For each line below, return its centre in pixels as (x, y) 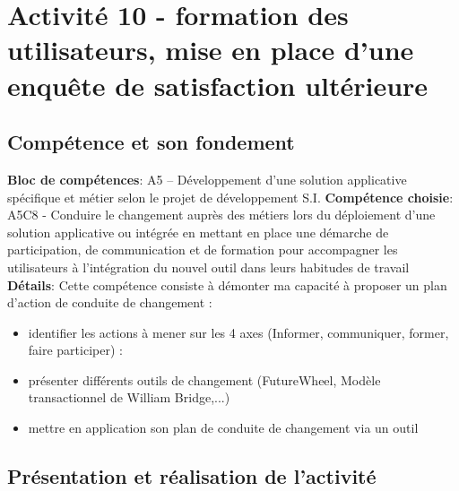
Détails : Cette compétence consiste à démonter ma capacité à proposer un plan (227, 284)
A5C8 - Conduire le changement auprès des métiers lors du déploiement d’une (221, 215)
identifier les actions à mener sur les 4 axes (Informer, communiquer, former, (238, 332)
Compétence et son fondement (151, 142)
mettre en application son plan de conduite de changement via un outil (223, 428)
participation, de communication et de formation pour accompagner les (203, 250)
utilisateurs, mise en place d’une (211, 50)
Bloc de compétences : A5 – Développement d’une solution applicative (207, 179)
